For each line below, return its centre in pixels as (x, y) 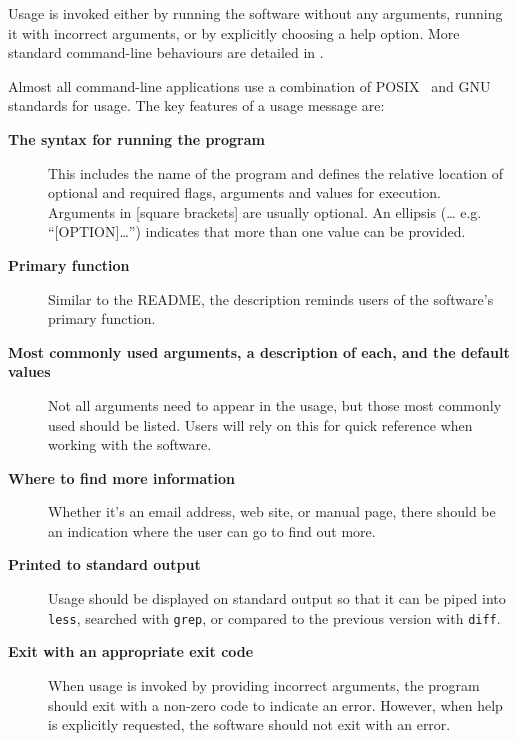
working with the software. (130, 444)
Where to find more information (122, 477)
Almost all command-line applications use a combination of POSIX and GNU (249, 85)
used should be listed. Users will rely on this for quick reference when (260, 424)
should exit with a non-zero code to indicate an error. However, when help (275, 704)
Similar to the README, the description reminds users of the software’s (271, 298)
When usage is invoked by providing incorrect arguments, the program (264, 684)
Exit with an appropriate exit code (131, 651)
